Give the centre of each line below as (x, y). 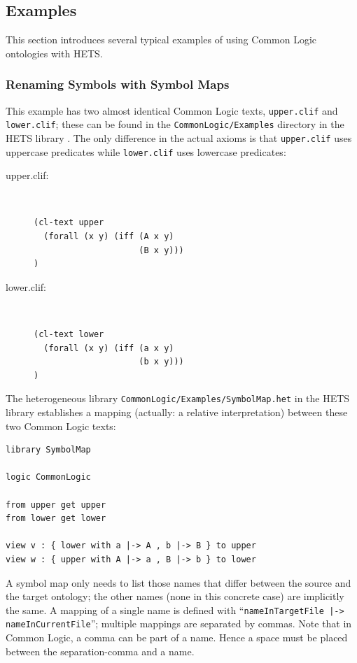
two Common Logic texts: (61, 426)
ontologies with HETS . (54, 53)
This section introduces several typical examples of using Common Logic (161, 40)
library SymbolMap (48, 450)
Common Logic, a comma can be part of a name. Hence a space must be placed (177, 637)
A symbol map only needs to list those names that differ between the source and (178, 582)
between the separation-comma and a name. (100, 651)
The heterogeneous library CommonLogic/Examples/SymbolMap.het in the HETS (178, 398)
